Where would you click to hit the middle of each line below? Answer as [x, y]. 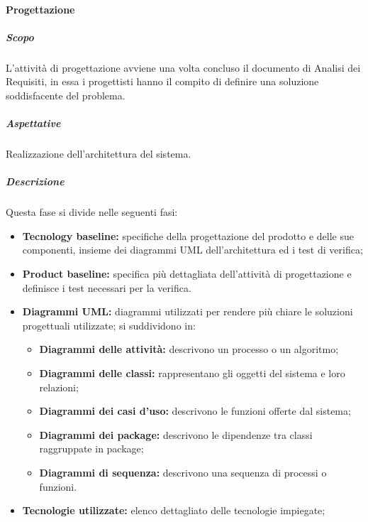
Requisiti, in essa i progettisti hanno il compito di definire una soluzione [162, 81]
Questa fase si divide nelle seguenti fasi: [92, 212]
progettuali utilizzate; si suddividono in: [109, 325]
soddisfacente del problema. [66, 95]
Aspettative [33, 123]
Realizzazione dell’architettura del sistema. [99, 154]
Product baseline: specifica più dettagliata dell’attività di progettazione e [187, 274]
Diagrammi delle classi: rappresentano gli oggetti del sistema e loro [192, 373]
